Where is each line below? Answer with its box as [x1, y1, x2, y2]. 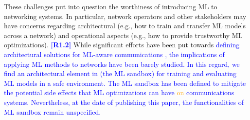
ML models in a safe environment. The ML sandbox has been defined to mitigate [4, 78, 246, 88]
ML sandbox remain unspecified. [4, 106, 101, 117]
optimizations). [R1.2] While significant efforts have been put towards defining [4, 40, 240, 50]
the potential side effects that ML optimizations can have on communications [4, 87, 234, 98]
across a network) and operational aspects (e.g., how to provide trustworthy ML [4, 30, 243, 40]
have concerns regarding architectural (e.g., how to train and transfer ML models [4, 20, 246, 31]
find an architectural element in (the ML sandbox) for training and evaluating [4, 68, 237, 79]
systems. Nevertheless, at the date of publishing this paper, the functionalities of [4, 97, 244, 107]
